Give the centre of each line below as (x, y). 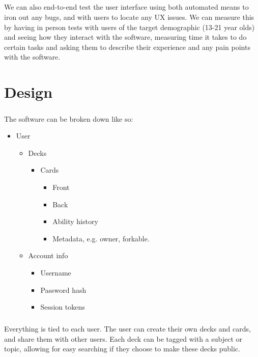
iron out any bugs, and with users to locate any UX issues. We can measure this (129, 17)
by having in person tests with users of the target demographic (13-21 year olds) (130, 27)
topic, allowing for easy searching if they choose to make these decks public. (122, 349)
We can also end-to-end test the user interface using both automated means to (126, 7)
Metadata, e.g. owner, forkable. (101, 238)
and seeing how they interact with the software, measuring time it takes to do (125, 37)
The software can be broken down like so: (69, 118)
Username (56, 273)
